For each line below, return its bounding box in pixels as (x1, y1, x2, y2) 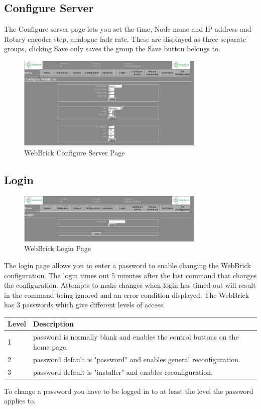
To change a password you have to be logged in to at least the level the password (4, 385, 253, 396)
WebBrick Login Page (24, 243, 91, 254)
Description (33, 318, 74, 329)
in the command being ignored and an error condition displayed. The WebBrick (4, 289, 249, 300)
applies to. (4, 395, 36, 406)
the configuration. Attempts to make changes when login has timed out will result (4, 280, 256, 290)
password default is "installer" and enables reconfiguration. (33, 366, 213, 377)
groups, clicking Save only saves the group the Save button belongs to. (4, 43, 220, 54)
